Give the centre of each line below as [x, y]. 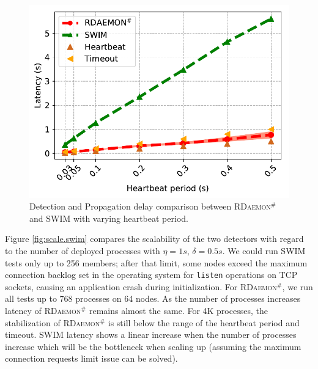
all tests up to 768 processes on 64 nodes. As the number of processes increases [153, 298]
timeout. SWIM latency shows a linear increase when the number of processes [151, 334]
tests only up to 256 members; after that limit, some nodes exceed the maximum [156, 262]
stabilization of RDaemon [53, 322]
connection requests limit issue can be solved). [91, 358]
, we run [298, 286]
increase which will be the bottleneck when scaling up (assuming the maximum [153, 346]
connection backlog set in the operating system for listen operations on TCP [151, 275]
